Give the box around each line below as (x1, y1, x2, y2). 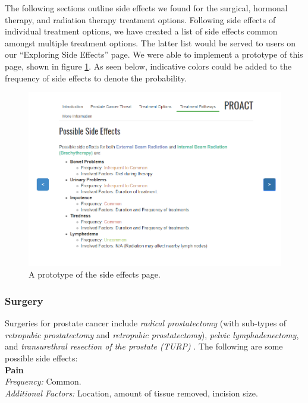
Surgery (5, 293, 43, 308)
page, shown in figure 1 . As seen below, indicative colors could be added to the (5, 59, 292, 72)
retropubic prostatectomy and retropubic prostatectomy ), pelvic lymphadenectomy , (5, 328, 299, 341)
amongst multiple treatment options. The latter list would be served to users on (5, 36, 296, 49)
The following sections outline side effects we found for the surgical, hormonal (5, 2, 288, 14)
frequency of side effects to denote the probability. (5, 71, 187, 84)
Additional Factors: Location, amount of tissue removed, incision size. (5, 386, 258, 399)
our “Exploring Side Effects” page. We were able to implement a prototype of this (5, 48, 303, 61)
